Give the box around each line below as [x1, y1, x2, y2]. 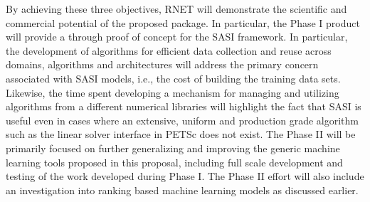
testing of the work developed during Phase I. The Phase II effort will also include [6, 169, 364, 184]
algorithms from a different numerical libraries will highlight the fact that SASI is [6, 99, 361, 114]
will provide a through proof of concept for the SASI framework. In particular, [6, 29, 348, 44]
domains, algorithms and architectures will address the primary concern [6, 57, 319, 72]
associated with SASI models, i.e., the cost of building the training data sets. [6, 70, 341, 85]
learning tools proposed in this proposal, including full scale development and [6, 154, 343, 169]
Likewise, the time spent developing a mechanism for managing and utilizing [6, 85, 339, 100]
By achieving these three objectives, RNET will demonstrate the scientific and [6, 1, 347, 16]
